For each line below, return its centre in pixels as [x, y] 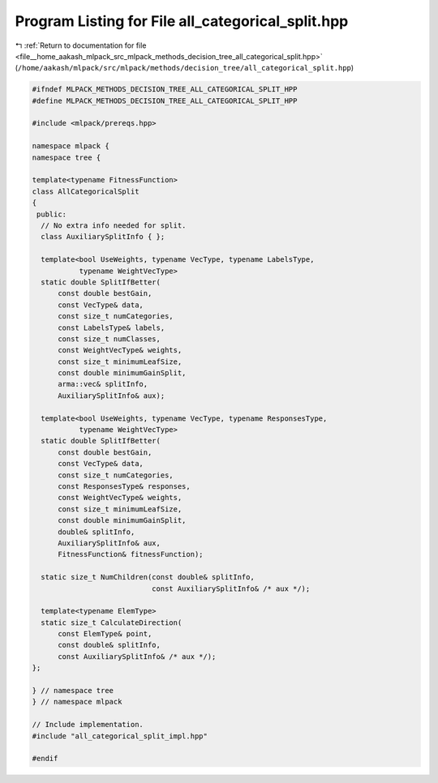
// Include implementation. [88, 725]
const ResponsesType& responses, [124, 486]
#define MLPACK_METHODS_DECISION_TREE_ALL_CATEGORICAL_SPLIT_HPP [165, 101]
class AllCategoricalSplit [86, 191]
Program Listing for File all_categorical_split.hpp [182, 21]
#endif [45, 759]
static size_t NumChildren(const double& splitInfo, [148, 577]
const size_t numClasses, [109, 339]
